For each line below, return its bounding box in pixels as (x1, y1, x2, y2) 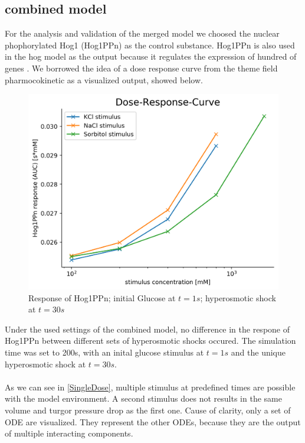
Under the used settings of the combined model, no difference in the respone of (5, 323, 290, 335)
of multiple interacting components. (5, 427, 133, 439)
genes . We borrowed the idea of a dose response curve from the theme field (5, 61, 278, 74)
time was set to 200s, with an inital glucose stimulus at (5, 346, 204, 358)
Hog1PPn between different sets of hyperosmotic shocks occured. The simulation (5, 334, 296, 347)
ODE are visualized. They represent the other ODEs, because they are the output (5, 415, 301, 428)
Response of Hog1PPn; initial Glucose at (28, 291, 176, 304)
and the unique (231, 346, 286, 358)
